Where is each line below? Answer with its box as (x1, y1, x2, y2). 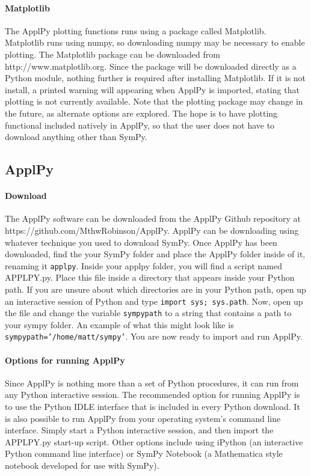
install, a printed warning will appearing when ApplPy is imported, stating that (5, 83, 300, 96)
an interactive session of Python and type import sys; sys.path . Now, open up (5, 294, 303, 307)
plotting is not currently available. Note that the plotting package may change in (5, 95, 303, 108)
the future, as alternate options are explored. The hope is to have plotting (5, 106, 278, 119)
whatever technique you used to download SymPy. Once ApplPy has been (5, 236, 277, 248)
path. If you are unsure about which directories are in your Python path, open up (5, 282, 306, 295)
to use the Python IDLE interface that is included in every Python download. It (5, 400, 300, 413)
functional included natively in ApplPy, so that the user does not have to (5, 118, 275, 131)
